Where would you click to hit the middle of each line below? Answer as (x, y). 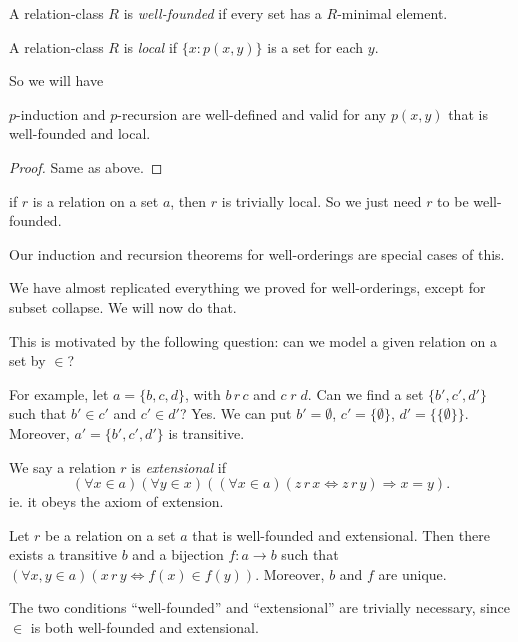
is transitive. (206, 432)
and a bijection (178, 554)
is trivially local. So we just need (321, 200)
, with (202, 393)
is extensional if (178, 466)
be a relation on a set (110, 534)
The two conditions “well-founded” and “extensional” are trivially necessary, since (259, 607)
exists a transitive (63, 554)
